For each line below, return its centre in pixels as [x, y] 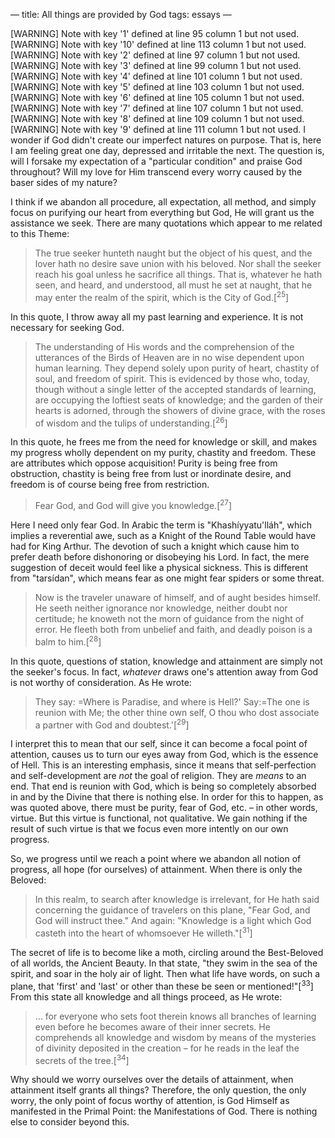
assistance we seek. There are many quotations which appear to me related [166, 223]
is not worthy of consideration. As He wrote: [101, 682]
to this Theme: [40, 233]
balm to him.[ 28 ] [68, 641]
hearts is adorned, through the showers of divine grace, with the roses [180, 410]
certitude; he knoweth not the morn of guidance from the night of [169, 618]
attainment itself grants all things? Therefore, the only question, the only [158, 1090]
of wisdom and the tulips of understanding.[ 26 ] [131, 422]
